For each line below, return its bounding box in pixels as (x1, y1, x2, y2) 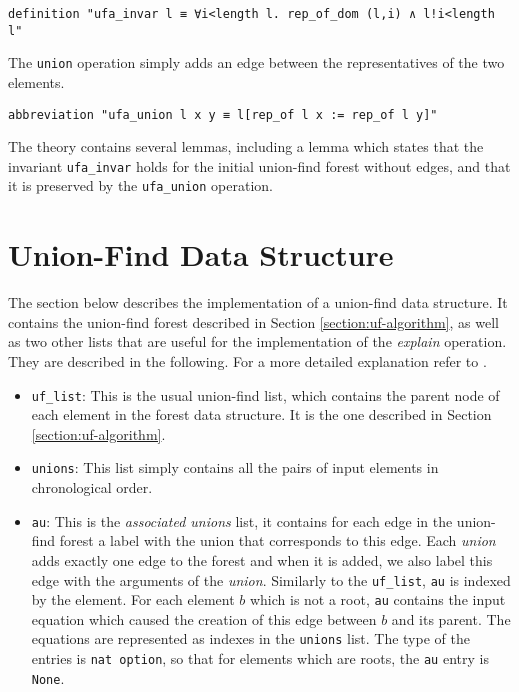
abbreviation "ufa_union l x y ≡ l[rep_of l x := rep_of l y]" (8, 107, 438, 122)
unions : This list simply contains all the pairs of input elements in (31, 457, 439, 478)
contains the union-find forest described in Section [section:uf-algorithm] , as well (8, 311, 499, 332)
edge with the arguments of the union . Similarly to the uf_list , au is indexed (31, 569, 511, 590)
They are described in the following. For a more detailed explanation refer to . (8, 351, 487, 372)
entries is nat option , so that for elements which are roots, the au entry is (31, 648, 489, 669)
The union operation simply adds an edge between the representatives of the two (8, 52, 505, 73)
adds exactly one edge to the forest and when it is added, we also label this (31, 549, 493, 570)
